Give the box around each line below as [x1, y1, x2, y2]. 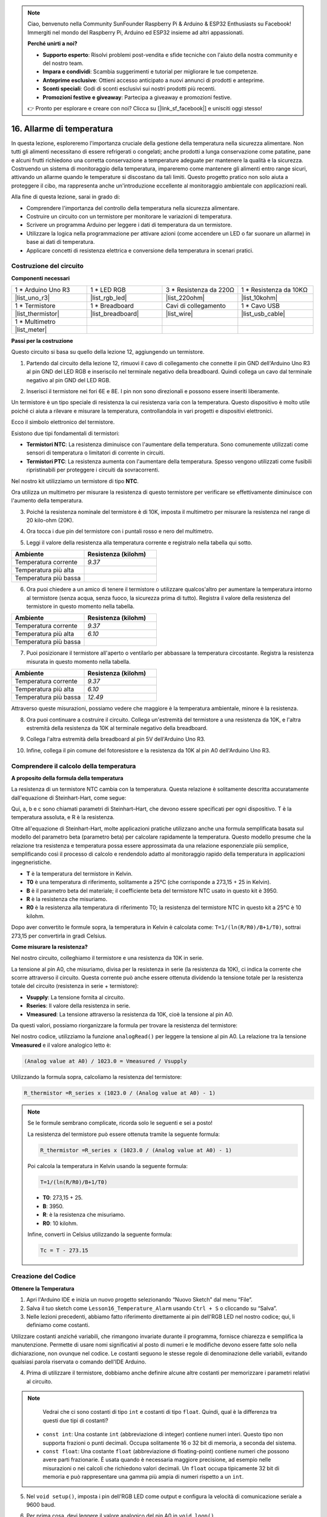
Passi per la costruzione [11, 337, 73, 345]
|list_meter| [15, 325, 47, 334]
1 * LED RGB [90, 286, 127, 294]
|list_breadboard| [90, 309, 139, 318]
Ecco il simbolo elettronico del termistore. [11, 419, 115, 426]
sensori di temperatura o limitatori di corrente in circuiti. [26, 449, 165, 456]
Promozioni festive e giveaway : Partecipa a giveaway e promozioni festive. [42, 93, 232, 101]
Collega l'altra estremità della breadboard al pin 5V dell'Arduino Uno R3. [26, 735, 206, 743]
